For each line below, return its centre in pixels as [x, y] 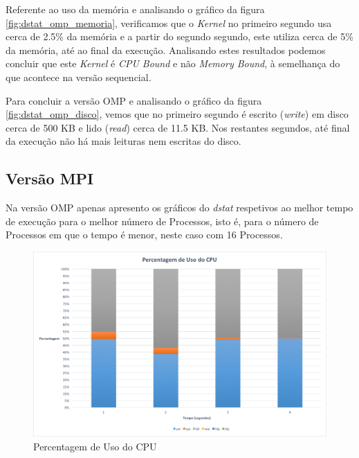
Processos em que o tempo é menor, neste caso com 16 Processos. [144, 235]
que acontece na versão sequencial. [79, 77]
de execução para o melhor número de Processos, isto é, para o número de [162, 221]
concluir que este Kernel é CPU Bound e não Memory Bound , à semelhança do [173, 63]
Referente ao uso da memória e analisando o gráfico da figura [135, 9]
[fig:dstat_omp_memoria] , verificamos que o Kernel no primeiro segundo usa [169, 23]
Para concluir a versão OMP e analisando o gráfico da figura [134, 100]
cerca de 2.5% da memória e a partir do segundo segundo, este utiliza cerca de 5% [179, 36]
